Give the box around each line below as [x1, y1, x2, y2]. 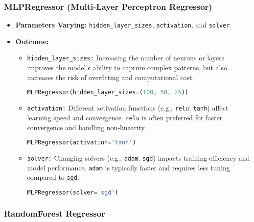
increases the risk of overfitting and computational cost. [27, 72, 194, 82]
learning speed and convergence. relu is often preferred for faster [27, 112, 223, 122]
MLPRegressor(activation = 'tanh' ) [27, 139, 136, 146]
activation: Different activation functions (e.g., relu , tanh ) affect [27, 103, 229, 113]
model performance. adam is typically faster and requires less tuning [27, 162, 230, 172]
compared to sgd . [27, 172, 79, 182]
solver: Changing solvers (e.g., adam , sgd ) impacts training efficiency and [27, 152, 250, 163]
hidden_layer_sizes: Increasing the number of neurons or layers [27, 53, 225, 63]
